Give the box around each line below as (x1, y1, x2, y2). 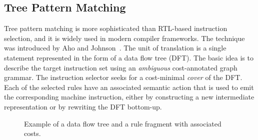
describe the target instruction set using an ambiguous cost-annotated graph (4, 62, 237, 72)
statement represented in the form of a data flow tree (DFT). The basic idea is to (4, 52, 253, 62)
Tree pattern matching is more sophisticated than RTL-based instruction (4, 23, 227, 33)
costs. (24, 128, 41, 138)
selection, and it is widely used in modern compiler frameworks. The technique (4, 32, 245, 43)
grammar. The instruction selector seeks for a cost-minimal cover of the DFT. (4, 72, 242, 82)
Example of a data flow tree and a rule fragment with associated (24, 118, 221, 128)
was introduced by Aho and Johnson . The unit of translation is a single (4, 42, 226, 53)
